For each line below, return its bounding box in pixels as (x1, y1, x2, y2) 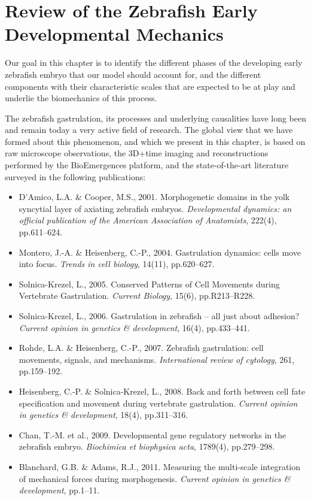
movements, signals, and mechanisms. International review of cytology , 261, (19, 353, 295, 365)
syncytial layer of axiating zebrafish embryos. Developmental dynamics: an (19, 202, 292, 214)
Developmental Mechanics (5, 22, 224, 46)
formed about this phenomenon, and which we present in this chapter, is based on (5, 135, 306, 147)
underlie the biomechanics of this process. (5, 92, 157, 104)
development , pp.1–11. (19, 484, 100, 496)
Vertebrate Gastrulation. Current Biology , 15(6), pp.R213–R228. (19, 289, 255, 302)
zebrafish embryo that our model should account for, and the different (5, 68, 261, 80)
